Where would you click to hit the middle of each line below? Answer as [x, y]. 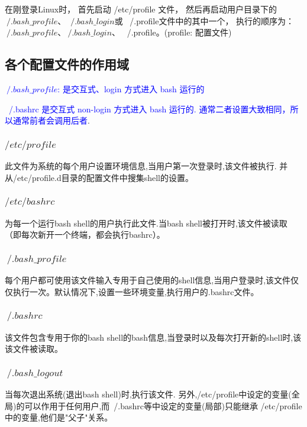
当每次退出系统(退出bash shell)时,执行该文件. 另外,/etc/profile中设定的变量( [148, 394]
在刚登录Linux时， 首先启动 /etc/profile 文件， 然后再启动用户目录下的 [141, 9]
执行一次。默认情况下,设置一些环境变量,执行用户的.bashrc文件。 [136, 291]
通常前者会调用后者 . [51, 120]
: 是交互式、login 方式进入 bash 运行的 [131, 88]
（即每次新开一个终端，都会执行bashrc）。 [85, 234]
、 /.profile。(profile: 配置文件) [172, 32]
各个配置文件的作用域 [67, 64]
